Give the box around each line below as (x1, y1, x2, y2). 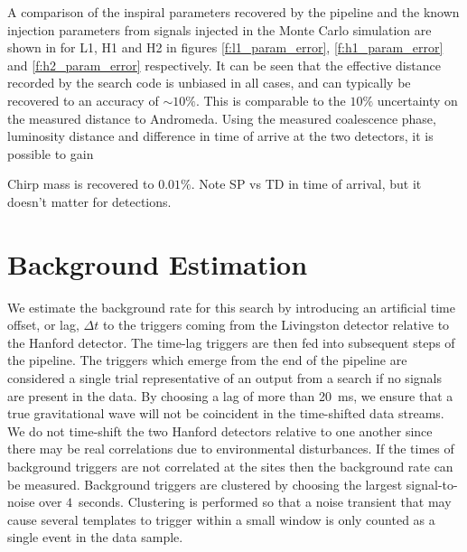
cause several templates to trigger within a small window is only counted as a (7, 510, 435, 529)
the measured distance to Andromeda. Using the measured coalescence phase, (7, 108, 436, 127)
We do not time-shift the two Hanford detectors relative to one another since (7, 421, 433, 440)
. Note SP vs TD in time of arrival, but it (191, 174, 422, 193)
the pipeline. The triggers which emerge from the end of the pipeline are (7, 351, 407, 370)
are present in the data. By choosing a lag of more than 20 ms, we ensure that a (7, 386, 453, 405)
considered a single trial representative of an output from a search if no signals (7, 369, 442, 388)
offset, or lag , (7, 315, 79, 334)
